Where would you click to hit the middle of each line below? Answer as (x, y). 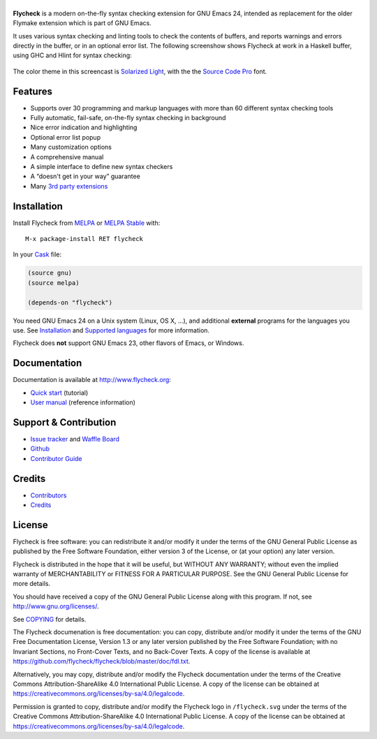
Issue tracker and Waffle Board (75, 439)
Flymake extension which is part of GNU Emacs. (82, 23)
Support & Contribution (65, 422)
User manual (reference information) (83, 402)
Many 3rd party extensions (69, 186)
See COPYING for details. (50, 619)
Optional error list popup (66, 137)
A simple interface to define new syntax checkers (102, 166)
